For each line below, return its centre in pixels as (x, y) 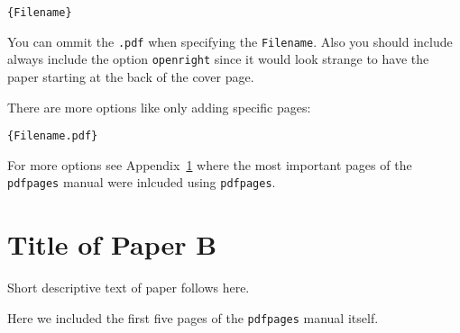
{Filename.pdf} (53, 136)
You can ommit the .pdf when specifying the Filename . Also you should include (230, 41)
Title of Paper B (112, 244)
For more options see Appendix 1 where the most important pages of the (210, 164)
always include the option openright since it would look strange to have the (218, 59)
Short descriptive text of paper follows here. (129, 288)
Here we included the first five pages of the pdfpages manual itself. (193, 317)
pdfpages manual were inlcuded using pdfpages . (142, 182)
